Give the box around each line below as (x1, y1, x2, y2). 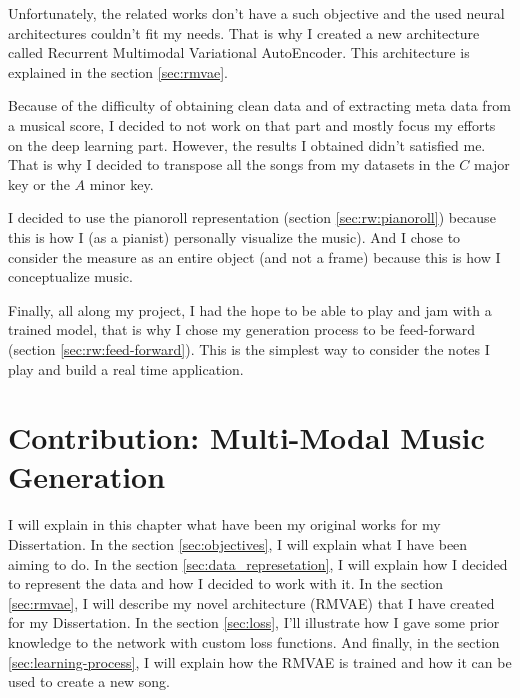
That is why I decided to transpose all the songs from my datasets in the (8, 154, 455, 175)
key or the (8, 173, 70, 194)
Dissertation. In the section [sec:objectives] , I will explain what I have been (8, 534, 468, 554)
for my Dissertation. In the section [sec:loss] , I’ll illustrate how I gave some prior (8, 612, 500, 633)
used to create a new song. (8, 671, 170, 692)
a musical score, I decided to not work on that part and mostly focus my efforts (8, 114, 496, 135)
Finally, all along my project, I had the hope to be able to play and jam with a (8, 299, 492, 320)
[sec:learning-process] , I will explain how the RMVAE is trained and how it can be (8, 651, 512, 672)
